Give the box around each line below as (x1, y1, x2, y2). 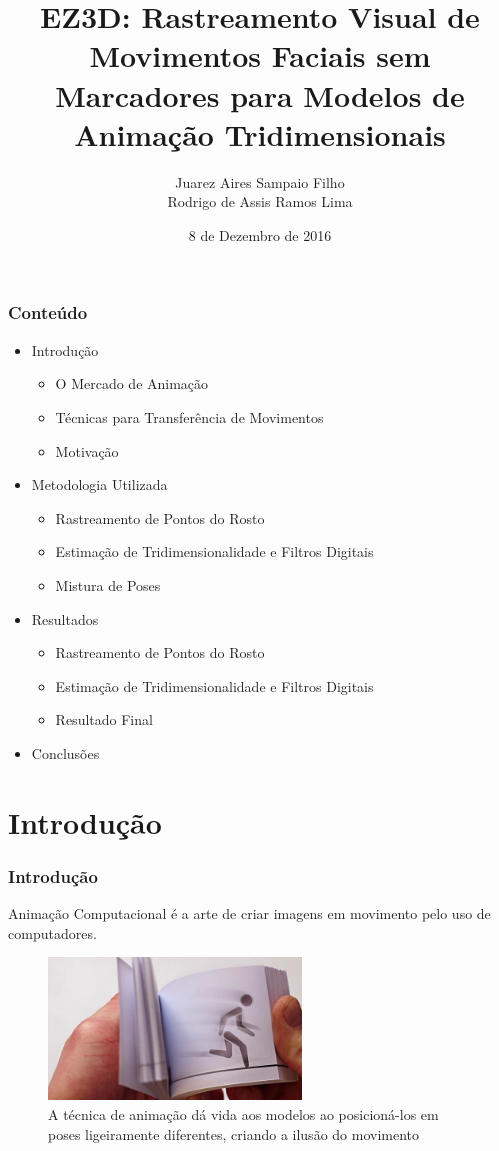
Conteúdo (8, 300, 88, 325)
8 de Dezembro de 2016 (188, 224, 332, 245)
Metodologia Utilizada (31, 474, 168, 495)
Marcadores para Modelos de (55, 74, 465, 115)
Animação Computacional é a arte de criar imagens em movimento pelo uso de (8, 903, 491, 924)
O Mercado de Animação (55, 373, 209, 394)
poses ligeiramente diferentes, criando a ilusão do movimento (48, 1123, 420, 1144)
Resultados (31, 608, 99, 629)
